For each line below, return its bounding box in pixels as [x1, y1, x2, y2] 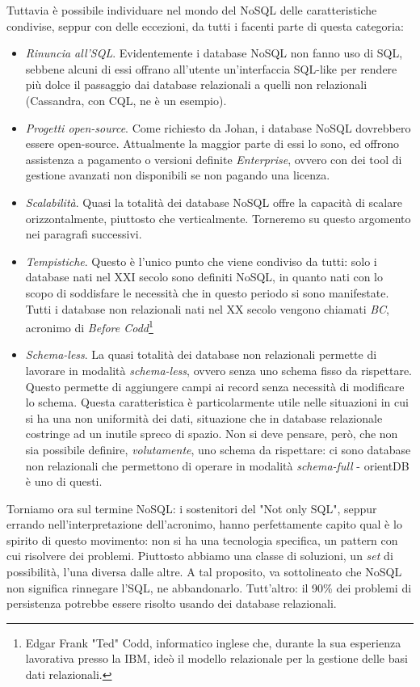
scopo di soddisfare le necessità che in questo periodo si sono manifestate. [25, 284, 389, 301]
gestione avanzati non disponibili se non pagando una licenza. [25, 166, 330, 183]
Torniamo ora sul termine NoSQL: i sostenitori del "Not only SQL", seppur [6, 499, 377, 516]
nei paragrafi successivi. [25, 225, 142, 242]
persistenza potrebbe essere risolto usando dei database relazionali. [6, 595, 337, 612]
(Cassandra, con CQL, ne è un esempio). [25, 91, 227, 108]
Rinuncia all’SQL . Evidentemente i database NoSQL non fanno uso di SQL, [25, 44, 403, 61]
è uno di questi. [25, 473, 103, 490]
